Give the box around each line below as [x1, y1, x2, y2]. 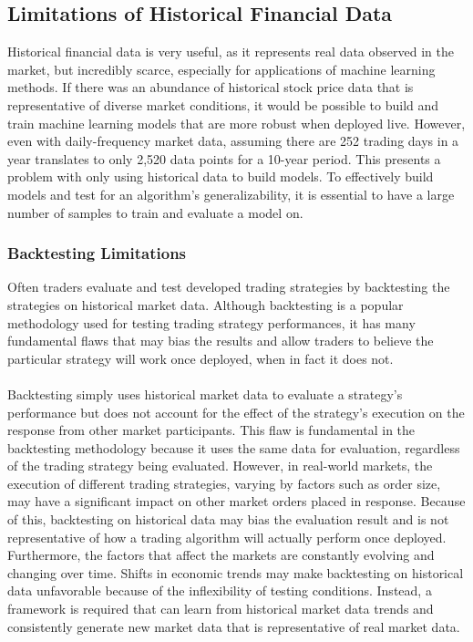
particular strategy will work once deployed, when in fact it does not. [7, 348, 394, 368]
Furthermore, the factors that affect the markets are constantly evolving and [7, 545, 435, 564]
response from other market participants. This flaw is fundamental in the [7, 420, 416, 440]
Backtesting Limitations [7, 242, 187, 264]
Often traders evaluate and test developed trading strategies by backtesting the [7, 277, 450, 296]
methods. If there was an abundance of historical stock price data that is [7, 78, 414, 97]
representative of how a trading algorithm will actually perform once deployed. [7, 527, 447, 546]
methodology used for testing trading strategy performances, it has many [7, 313, 416, 332]
